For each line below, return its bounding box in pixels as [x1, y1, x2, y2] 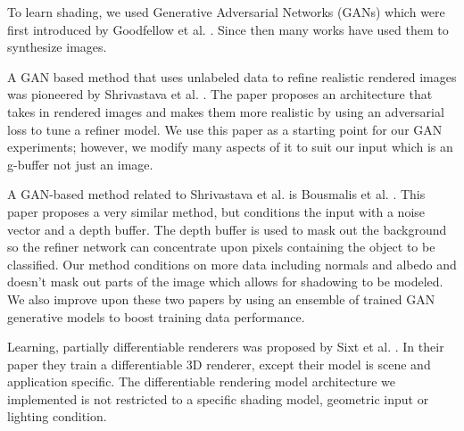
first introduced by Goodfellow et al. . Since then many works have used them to [7, 20, 449, 38]
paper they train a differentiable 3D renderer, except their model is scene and [7, 354, 431, 373]
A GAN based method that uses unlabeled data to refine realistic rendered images [7, 67, 457, 86]
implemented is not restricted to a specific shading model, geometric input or [7, 389, 429, 408]
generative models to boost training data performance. [7, 307, 305, 326]
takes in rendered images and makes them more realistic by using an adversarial [7, 102, 444, 120]
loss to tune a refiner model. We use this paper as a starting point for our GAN [7, 120, 443, 138]
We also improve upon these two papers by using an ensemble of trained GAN [7, 289, 435, 308]
